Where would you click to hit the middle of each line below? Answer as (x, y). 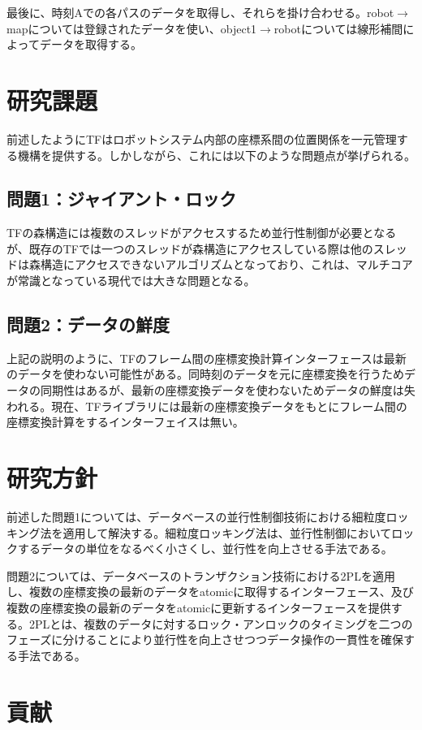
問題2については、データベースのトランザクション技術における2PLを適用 (201, 575)
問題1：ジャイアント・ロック (122, 199)
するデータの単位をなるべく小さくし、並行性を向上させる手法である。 (205, 549)
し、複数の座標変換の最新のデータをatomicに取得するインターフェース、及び (210, 592)
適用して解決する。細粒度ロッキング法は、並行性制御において (227, 532)
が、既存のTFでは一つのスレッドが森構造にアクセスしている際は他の (190, 248)
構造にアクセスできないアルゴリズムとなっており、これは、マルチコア (226, 264)
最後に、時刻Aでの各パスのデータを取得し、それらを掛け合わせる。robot (200, 12)
